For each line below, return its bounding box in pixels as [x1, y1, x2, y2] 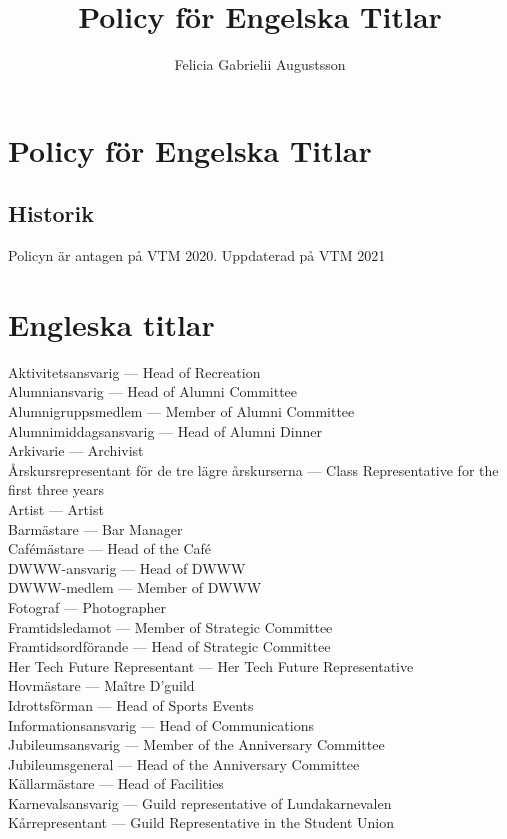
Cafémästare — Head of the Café [8, 538, 212, 559]
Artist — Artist [8, 498, 104, 519]
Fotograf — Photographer [8, 596, 167, 617]
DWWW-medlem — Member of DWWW [8, 577, 262, 598]
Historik [8, 198, 94, 229]
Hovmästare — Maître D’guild [8, 675, 195, 696]
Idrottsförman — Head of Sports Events [8, 694, 254, 715]
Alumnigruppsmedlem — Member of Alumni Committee [8, 401, 355, 422]
